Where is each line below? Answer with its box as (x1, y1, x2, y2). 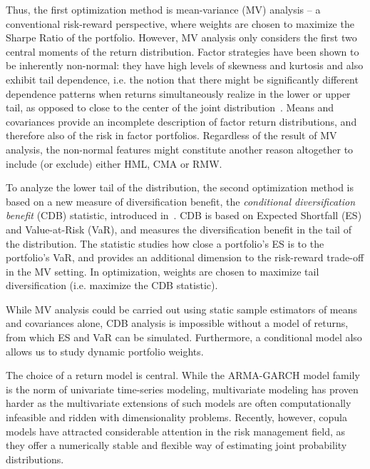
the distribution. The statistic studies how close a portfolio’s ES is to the (6, 236, 324, 251)
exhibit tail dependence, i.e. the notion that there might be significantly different (6, 71, 359, 86)
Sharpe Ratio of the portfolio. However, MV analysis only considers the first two (6, 30, 357, 45)
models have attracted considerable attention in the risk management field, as (6, 423, 346, 438)
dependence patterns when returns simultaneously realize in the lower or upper (6, 86, 351, 101)
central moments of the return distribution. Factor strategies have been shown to (6, 44, 359, 59)
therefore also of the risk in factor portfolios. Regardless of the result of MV (6, 128, 337, 143)
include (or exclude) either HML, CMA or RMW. (6, 156, 222, 171)
